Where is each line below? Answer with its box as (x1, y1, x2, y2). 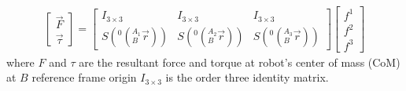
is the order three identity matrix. (165, 69, 329, 86)
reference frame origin (31, 69, 137, 86)
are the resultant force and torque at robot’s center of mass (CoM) (79, 53, 400, 70)
